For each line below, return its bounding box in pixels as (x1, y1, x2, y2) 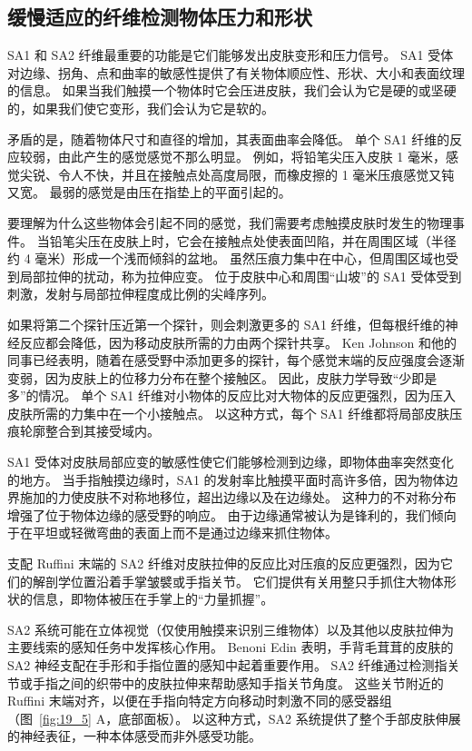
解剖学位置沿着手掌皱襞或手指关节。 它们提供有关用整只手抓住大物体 (32, 571, 444, 590)
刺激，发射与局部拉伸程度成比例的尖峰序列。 (7, 284, 274, 303)
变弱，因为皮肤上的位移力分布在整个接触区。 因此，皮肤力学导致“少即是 (7, 368, 438, 387)
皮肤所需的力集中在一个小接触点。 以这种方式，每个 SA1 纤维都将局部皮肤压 (7, 403, 463, 422)
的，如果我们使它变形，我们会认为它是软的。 (7, 98, 274, 117)
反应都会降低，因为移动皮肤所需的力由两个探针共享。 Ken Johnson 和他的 (19, 332, 457, 351)
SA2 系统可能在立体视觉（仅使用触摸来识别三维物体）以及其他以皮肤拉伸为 (7, 619, 454, 638)
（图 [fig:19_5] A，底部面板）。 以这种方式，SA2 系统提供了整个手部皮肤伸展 (7, 708, 461, 727)
